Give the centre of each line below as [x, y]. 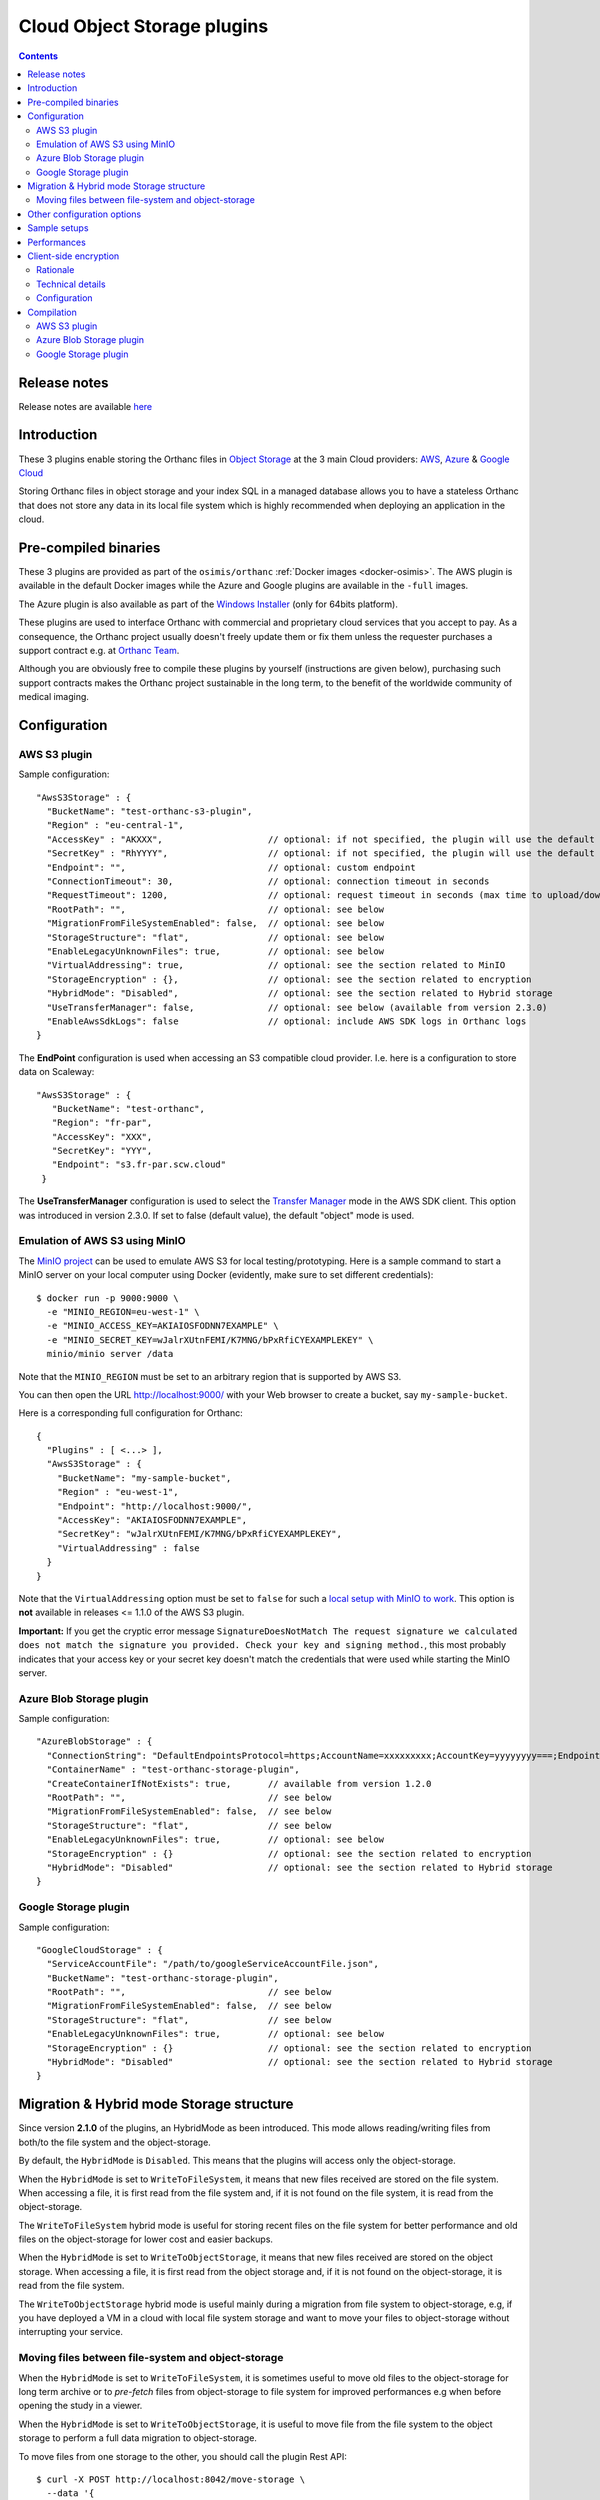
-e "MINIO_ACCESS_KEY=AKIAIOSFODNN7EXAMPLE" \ [162, 1326]
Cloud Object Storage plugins [143, 26]
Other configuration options [84, 214]
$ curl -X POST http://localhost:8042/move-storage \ [170, 2479]
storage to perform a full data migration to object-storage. [137, 2438]
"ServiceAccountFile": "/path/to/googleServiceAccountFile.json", [212, 1964]
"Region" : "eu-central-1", [115, 825]
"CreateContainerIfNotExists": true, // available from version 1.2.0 [239, 1783]
